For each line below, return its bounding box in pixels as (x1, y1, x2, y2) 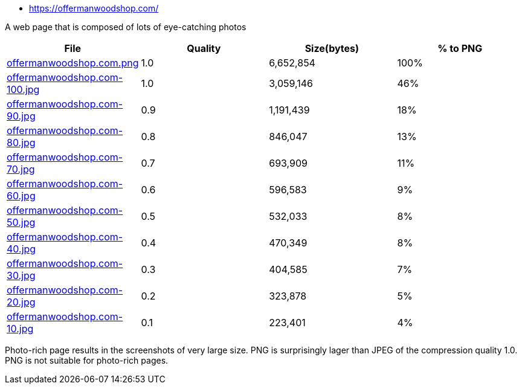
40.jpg (7, 243, 36, 255)
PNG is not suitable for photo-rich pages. (5, 355, 169, 365)
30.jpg (7, 269, 36, 281)
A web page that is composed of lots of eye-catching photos (5, 22, 246, 32)
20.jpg (7, 296, 36, 308)
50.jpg (7, 216, 36, 228)
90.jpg (7, 110, 36, 122)
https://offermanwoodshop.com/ (29, 3, 159, 13)
